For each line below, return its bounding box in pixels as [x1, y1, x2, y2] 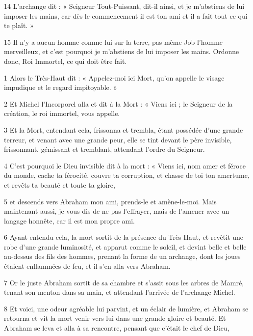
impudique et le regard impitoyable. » [4, 82, 118, 92]
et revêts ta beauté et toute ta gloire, [4, 179, 115, 190]
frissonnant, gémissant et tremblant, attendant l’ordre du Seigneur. [4, 144, 205, 154]
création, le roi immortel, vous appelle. [4, 108, 120, 118]
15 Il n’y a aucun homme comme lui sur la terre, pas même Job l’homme [4, 36, 223, 47]
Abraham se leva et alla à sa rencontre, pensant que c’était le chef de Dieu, [4, 323, 229, 333]
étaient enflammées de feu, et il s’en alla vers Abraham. [4, 261, 171, 271]
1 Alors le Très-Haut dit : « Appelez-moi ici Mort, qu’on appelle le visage [4, 72, 225, 83]
